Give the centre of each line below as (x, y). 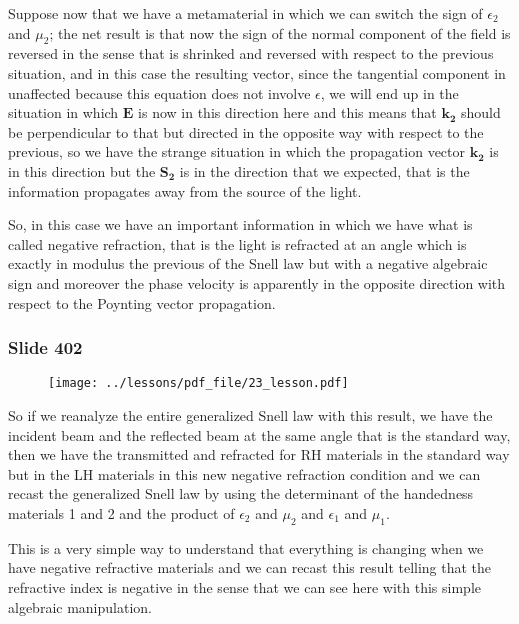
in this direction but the (82, 170)
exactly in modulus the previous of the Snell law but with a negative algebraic (248, 263)
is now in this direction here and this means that (287, 112)
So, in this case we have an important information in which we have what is (240, 224)
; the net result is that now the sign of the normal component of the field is (280, 32)
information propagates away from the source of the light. (185, 190)
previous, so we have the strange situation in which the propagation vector (237, 151)
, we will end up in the (389, 92)
